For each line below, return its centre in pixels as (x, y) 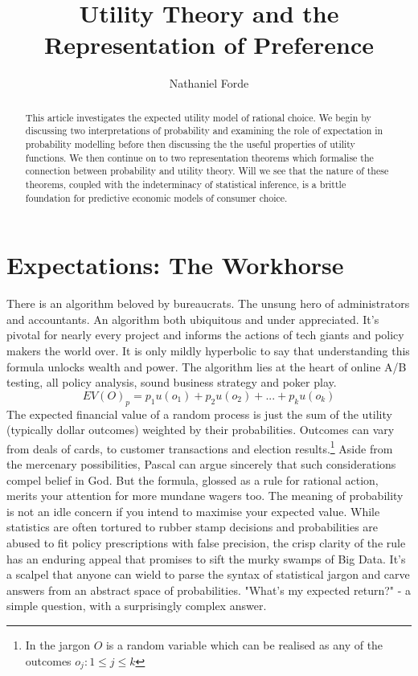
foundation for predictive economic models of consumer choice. (156, 197)
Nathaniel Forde (209, 83)
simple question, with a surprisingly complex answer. (137, 606)
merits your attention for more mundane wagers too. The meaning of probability (205, 496)
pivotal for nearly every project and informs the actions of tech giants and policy (205, 335)
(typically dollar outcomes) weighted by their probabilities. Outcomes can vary (201, 430)
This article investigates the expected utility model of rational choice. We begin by (198, 117)
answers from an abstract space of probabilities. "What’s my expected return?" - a (209, 590)
